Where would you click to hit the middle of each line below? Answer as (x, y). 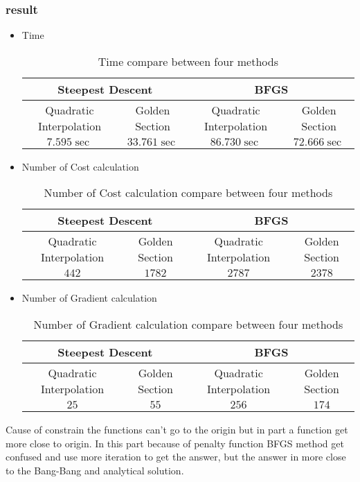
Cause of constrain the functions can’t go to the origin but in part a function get (177, 429)
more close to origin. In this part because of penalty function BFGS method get (175, 443)
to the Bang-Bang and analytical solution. (95, 470)
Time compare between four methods (188, 61)
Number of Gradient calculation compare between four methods (188, 324)
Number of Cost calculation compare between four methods (188, 193)
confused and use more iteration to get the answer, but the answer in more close (176, 457)
